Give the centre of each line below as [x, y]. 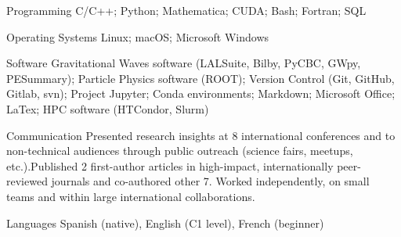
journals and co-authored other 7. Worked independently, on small [210, 181]
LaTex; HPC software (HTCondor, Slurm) [108, 108]
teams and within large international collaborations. [131, 196]
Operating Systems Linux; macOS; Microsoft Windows [138, 36]
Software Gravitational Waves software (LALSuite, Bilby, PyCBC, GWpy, [184, 63]
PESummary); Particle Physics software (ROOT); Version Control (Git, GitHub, [200, 78]
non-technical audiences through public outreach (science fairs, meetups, [180, 151]
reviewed [27, 181]
